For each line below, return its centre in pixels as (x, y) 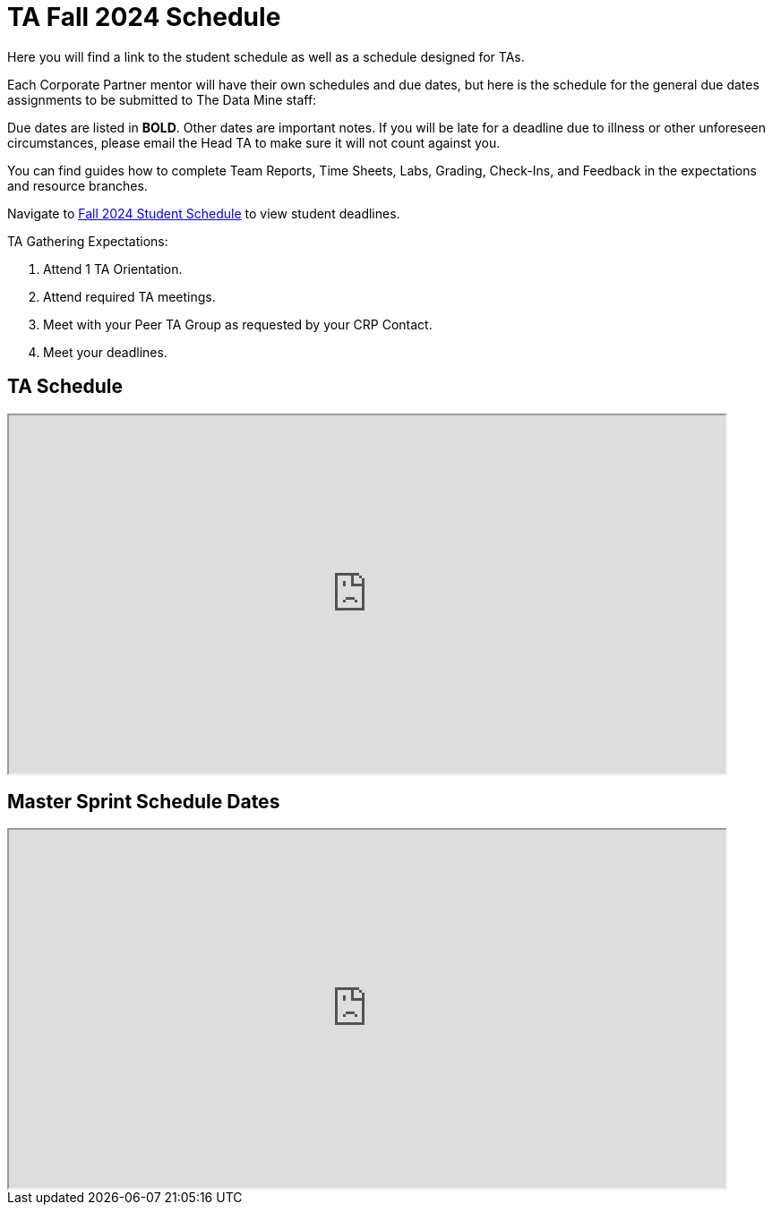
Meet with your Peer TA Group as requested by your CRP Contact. (238, 324)
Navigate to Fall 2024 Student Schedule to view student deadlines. (204, 213)
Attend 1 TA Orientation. (113, 269)
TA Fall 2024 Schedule (144, 17)
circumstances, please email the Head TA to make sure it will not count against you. (254, 142)
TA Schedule (65, 387)
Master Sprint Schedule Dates (144, 802)
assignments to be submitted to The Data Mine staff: (162, 99)
